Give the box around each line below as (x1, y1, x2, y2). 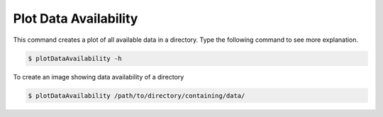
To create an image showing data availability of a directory (13, 72, 184, 81)
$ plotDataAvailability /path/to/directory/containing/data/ (28, 91, 245, 99)
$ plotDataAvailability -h (28, 54, 122, 62)
